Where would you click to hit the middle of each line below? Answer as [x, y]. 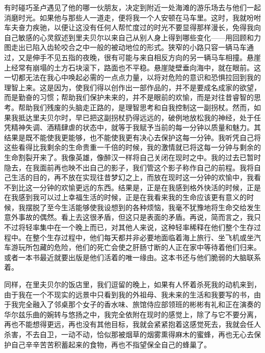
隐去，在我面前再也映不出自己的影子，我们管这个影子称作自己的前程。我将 [129, 167]
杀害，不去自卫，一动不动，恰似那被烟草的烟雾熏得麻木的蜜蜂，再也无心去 [129, 334]
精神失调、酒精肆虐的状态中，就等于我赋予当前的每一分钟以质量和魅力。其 [136, 127]
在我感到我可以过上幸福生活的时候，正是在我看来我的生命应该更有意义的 [125, 197]
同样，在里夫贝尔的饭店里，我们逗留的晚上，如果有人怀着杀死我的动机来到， [132, 284]
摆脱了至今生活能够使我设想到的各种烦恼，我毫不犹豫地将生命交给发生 [143, 207]
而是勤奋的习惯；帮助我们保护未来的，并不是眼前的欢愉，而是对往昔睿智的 [129, 97]
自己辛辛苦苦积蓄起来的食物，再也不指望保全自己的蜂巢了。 [111, 344]
